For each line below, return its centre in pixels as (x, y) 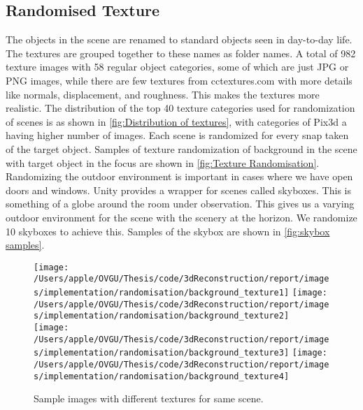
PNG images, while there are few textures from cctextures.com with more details (179, 80)
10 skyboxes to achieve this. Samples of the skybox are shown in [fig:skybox (168, 231)
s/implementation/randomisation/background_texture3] (162, 353)
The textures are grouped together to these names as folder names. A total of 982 (181, 53)
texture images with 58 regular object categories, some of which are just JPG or (177, 67)
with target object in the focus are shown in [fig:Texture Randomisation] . (163, 162)
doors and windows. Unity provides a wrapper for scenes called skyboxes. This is (178, 190)
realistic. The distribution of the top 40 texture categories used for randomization (180, 108)
